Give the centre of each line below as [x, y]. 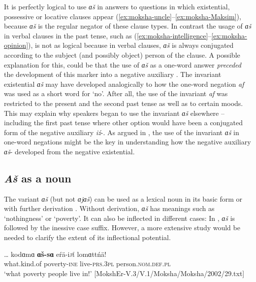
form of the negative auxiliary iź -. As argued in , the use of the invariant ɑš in [122, 132]
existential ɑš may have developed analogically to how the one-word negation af [124, 84]
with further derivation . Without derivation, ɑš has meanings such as [109, 208]
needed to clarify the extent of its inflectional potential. [87, 237]
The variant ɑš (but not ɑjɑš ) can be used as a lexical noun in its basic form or [123, 198]
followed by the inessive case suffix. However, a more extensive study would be [122, 228]
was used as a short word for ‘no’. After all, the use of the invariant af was [116, 93]
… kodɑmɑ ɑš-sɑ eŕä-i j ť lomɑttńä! [55, 254]
